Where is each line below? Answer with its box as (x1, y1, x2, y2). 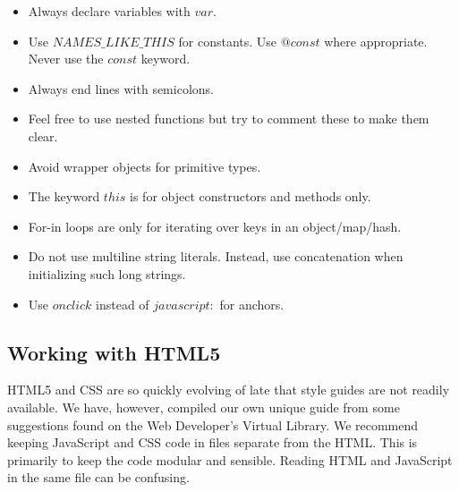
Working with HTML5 (7, 338, 221, 366)
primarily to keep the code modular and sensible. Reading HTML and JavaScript (7, 450, 453, 469)
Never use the (28, 49, 104, 68)
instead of (96, 294, 149, 313)
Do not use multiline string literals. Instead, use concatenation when (28, 247, 404, 266)
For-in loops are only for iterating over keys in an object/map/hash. (28, 216, 402, 235)
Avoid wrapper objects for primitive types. (28, 157, 261, 175)
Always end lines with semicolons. (28, 79, 214, 98)
